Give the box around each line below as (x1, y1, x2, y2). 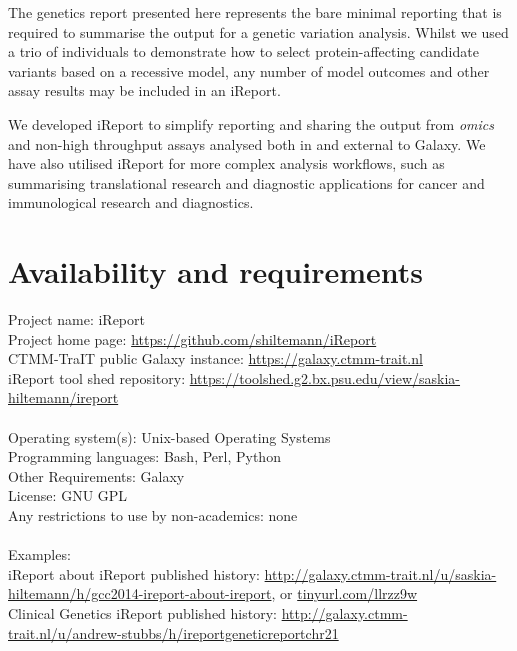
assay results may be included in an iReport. (8, 80, 281, 101)
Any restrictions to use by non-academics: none (8, 505, 298, 525)
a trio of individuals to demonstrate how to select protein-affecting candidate (8, 41, 479, 62)
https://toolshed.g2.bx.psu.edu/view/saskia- (189, 367, 461, 388)
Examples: (8, 544, 71, 565)
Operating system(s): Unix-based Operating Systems (8, 426, 331, 447)
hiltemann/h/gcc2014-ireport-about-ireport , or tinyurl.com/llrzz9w (8, 583, 418, 604)
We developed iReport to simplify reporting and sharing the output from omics (8, 113, 495, 134)
